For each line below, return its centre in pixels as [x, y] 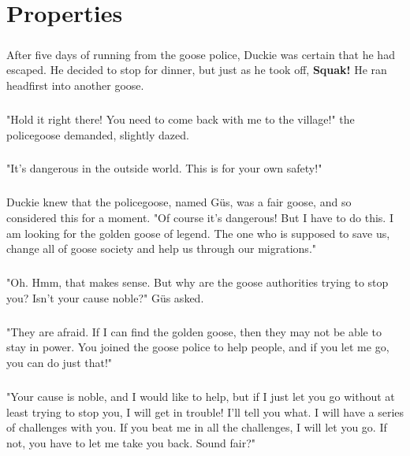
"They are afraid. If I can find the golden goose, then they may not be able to [194, 331]
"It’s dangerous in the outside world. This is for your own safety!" [164, 168]
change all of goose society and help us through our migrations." [162, 248]
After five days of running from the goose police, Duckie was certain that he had [201, 54]
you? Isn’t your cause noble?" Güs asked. [105, 297]
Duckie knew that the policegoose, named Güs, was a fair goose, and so [179, 202]
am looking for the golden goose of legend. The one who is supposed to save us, [198, 233]
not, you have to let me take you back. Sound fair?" [131, 442]
